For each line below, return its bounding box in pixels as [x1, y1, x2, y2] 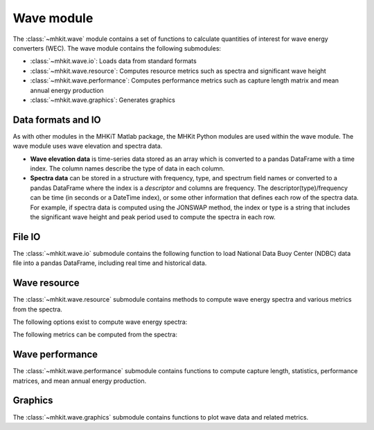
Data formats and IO [12, 114, 101, 126]
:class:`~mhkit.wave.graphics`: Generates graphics [30, 96, 176, 104]
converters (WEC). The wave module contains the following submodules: [12, 44, 222, 52]
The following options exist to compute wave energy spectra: [12, 318, 188, 326]
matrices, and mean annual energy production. [12, 377, 147, 385]
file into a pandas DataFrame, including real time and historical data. [12, 259, 207, 267]
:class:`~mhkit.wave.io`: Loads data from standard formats [30, 57, 197, 65]
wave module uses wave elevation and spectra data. [12, 142, 163, 150]
